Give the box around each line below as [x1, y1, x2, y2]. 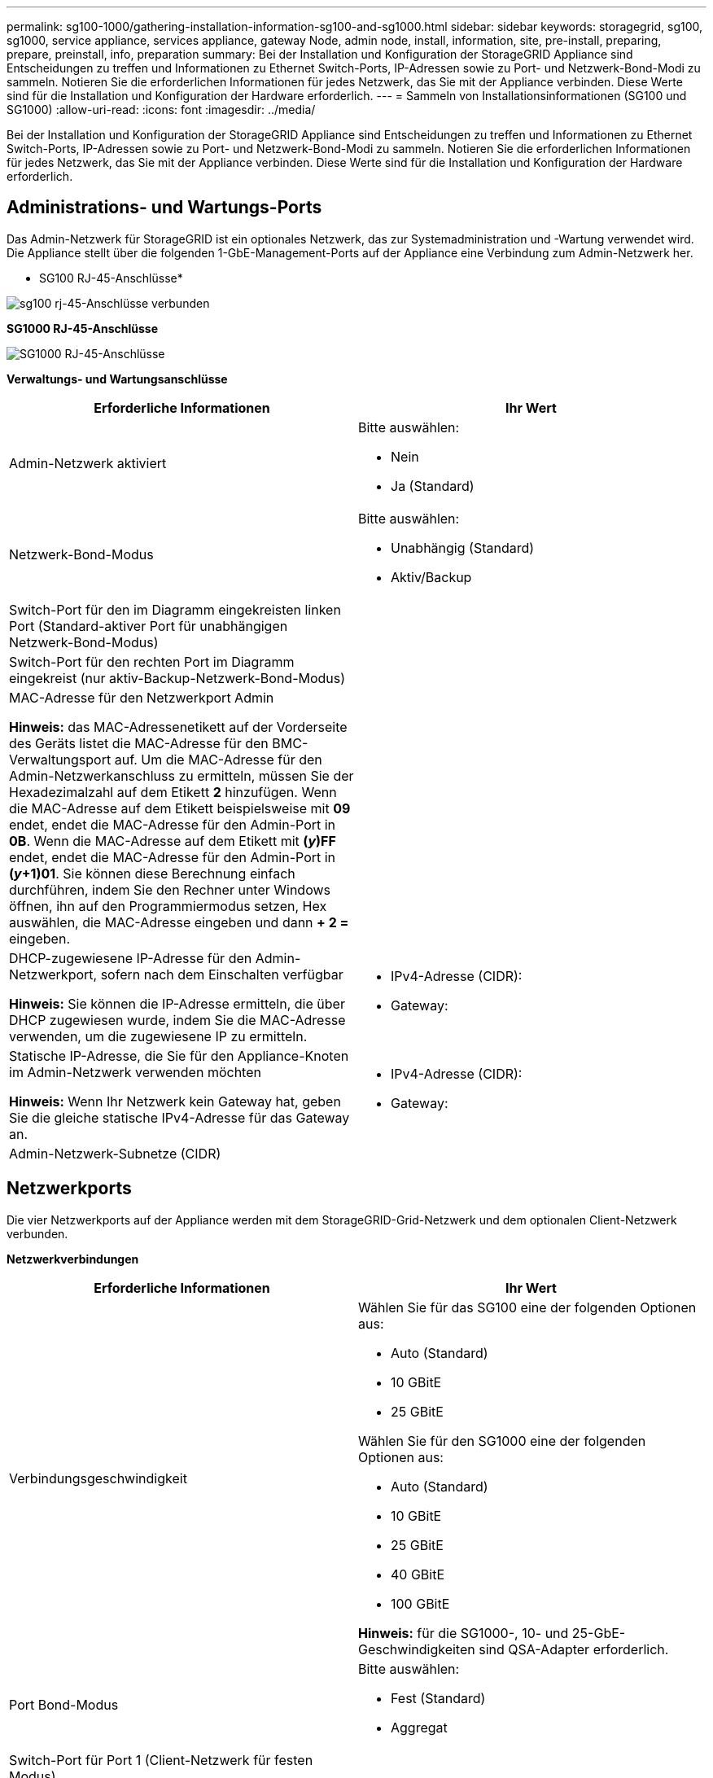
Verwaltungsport [9, 751, 112, 768]
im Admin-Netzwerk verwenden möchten [9, 1063, 261, 1080]
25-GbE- [571, 1624, 626, 1641]
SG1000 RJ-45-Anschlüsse [7, 321, 159, 335]
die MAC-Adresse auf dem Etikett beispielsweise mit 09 [9, 799, 351, 817]
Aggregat [391, 1719, 448, 1736]
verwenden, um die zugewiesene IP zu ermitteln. [9, 1027, 308, 1044]
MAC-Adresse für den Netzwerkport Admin [9, 689, 274, 706]
